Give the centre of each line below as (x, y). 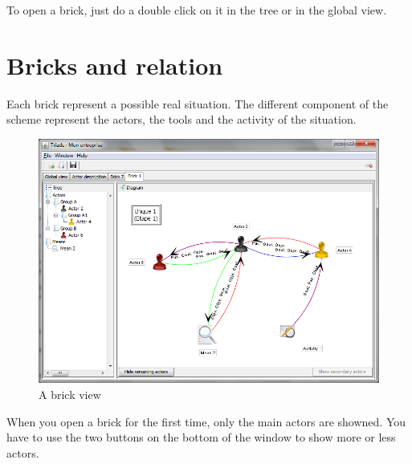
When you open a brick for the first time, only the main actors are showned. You (206, 421)
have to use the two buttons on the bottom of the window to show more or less (201, 437)
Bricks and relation (115, 65)
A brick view (70, 394)
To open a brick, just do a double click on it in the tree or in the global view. (197, 10)
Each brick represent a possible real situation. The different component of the (198, 103)
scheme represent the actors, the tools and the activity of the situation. (182, 119)
